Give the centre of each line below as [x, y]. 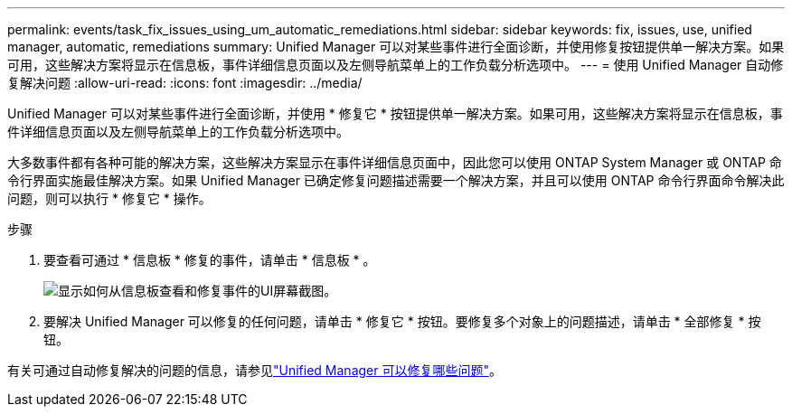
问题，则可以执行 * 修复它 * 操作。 [109, 198]
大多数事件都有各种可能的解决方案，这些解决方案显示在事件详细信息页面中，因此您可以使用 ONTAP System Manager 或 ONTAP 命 [395, 162]
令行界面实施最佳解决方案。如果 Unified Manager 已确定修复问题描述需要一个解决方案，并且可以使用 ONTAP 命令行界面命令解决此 [396, 180]
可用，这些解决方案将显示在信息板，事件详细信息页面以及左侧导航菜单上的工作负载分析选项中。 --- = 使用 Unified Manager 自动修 [396, 65]
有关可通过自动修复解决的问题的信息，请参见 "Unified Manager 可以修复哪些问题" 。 [255, 370]
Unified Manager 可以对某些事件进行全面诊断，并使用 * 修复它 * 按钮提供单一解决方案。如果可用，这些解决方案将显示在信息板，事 [395, 113]
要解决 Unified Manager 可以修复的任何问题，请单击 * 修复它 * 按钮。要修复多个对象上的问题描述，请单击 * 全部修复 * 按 [402, 321]
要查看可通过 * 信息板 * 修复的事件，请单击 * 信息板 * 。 [210, 260]
